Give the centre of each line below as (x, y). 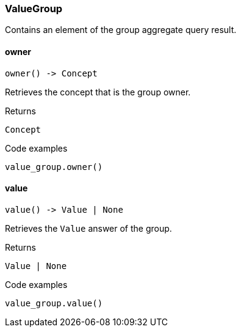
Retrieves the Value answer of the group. (88, 228)
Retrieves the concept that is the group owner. (98, 92)
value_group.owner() (54, 167)
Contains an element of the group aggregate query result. (121, 30)
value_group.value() (54, 303)
